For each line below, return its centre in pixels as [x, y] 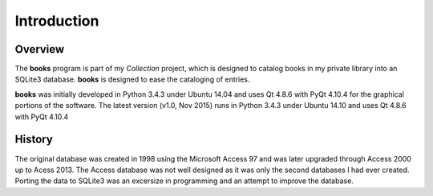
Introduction [57, 21]
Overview [40, 49]
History [34, 140]
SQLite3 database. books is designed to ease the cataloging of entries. [132, 79]
